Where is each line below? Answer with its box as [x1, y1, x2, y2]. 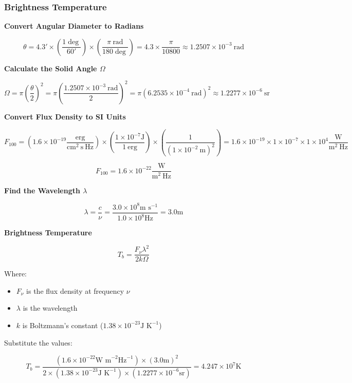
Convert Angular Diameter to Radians [4, 21, 144, 31]
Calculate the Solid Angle [4, 63, 97, 73]
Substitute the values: [4, 337, 72, 348]
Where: [4, 268, 27, 279]
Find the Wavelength [4, 185, 80, 195]
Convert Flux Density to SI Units [4, 111, 126, 122]
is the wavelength [23, 303, 78, 313]
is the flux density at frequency [26, 285, 124, 296]
